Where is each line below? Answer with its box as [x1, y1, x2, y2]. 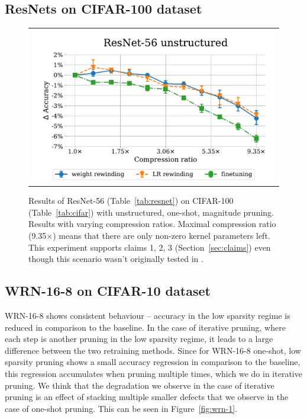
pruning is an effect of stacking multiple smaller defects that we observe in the [5, 391, 289, 403]
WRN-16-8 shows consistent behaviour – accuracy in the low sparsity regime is [5, 309, 290, 322]
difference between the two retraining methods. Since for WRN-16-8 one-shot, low [5, 344, 301, 356]
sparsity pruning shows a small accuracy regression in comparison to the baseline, [5, 356, 300, 368]
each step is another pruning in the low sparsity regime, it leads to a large [5, 332, 273, 345]
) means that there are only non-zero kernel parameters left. [53, 229, 270, 242]
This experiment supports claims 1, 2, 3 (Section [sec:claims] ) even [28, 241, 271, 253]
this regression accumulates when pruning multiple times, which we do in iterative [5, 367, 302, 380]
